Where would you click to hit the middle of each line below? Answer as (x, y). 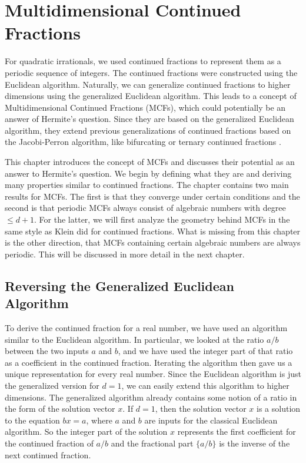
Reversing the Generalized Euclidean (119, 285)
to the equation (32, 420)
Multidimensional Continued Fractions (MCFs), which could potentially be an (145, 107)
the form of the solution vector (60, 409)
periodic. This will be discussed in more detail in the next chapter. (125, 254)
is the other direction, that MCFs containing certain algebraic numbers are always (153, 242)
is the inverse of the (255, 443)
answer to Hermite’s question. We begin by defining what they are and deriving (148, 173)
